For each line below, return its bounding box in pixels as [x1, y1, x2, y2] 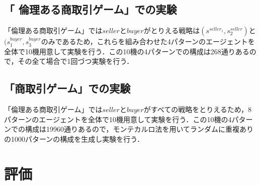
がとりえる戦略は [143, 25, 200, 36]
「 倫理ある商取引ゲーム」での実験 [4, 2, 177, 17]
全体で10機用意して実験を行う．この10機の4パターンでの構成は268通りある [4, 46, 249, 56]
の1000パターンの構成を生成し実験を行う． [4, 133, 144, 144]
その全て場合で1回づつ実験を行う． [18, 56, 134, 66]
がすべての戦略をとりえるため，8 [143, 104, 252, 115]
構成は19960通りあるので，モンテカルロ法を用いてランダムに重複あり [25, 124, 254, 134]
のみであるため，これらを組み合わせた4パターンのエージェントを [41, 36, 255, 47]
